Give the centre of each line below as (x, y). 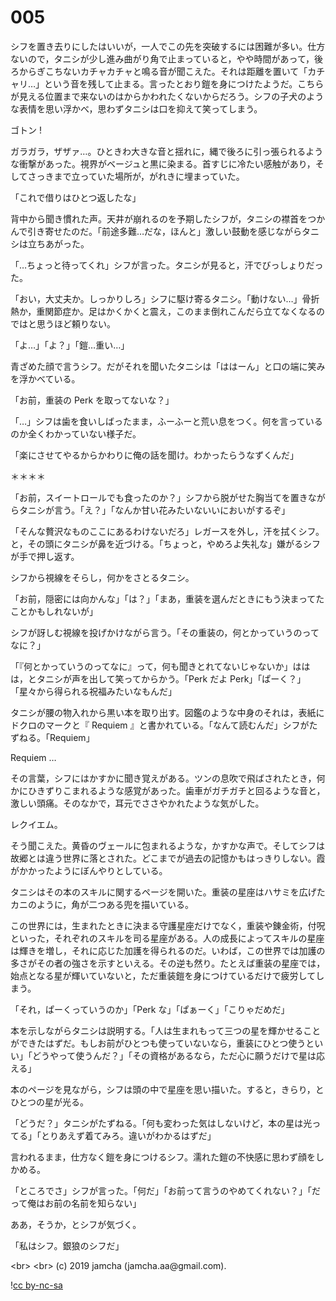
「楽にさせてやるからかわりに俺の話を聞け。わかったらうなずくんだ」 (155, 455)
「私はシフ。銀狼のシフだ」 (67, 1245)
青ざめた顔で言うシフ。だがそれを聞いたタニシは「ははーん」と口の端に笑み (168, 366)
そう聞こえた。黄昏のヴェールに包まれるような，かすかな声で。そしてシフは (168, 845)
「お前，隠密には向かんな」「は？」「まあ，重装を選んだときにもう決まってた (167, 598)
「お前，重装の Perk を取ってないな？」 (92, 400)
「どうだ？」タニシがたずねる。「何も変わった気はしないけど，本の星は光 (161, 1123)
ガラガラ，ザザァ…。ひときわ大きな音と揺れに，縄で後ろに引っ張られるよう (167, 151)
